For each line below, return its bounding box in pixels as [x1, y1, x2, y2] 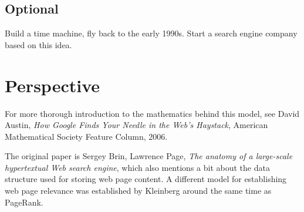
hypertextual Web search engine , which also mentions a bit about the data [5, 161, 270, 173]
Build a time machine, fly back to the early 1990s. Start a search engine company [5, 27, 298, 39]
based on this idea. [5, 38, 72, 51]
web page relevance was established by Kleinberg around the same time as [5, 184, 272, 197]
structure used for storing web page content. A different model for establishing [5, 173, 287, 185]
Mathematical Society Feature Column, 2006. [5, 130, 168, 142]
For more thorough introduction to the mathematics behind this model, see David [5, 107, 300, 119]
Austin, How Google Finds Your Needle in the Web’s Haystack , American [5, 119, 268, 131]
